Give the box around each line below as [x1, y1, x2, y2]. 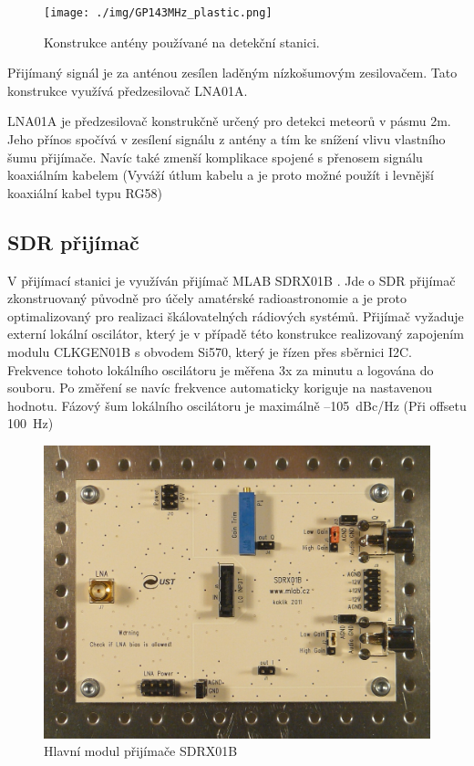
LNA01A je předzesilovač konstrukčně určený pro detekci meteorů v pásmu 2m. [7, 111, 451, 131]
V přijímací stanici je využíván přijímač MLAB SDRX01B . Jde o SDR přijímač [7, 270, 456, 289]
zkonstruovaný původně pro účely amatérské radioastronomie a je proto [7, 289, 407, 308]
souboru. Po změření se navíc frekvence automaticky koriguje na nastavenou [7, 378, 433, 397]
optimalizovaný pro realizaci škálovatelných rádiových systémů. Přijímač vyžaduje [7, 306, 464, 325]
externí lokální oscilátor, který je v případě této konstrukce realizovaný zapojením [7, 324, 464, 343]
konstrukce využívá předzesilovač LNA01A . [7, 80, 248, 100]
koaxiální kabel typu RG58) [7, 183, 162, 202]
